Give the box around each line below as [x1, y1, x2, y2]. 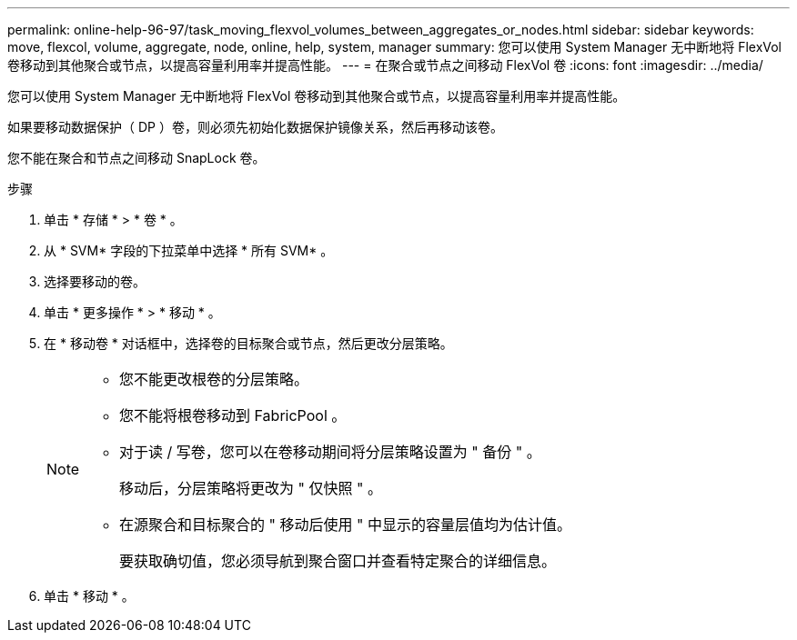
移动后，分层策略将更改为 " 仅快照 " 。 [119, 479, 382, 497]
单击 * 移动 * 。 [44, 588, 135, 604]
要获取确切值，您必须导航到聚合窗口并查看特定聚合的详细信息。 [119, 552, 557, 570]
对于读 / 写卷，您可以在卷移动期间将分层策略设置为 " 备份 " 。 [119, 443, 541, 461]
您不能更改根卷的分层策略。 [119, 370, 309, 388]
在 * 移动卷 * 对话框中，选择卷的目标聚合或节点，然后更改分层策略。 [44, 335, 453, 351]
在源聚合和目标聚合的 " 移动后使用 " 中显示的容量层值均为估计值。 [119, 515, 571, 534]
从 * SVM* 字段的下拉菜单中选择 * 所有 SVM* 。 [44, 243, 334, 258]
